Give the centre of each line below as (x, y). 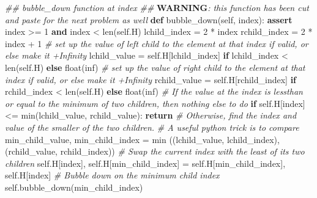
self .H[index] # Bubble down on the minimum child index (112, 175)
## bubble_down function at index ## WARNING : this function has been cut (157, 7)
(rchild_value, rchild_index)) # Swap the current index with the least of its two (155, 151)
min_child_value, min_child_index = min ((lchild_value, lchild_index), (142, 139)
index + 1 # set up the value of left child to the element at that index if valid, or (157, 43)
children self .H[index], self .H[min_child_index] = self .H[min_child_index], (145, 163)
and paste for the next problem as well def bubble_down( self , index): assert (149, 19)
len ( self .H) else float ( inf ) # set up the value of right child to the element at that (155, 67)
